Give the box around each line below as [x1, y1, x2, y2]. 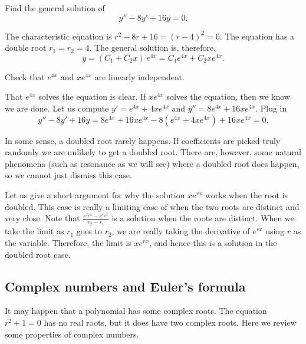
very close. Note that [5, 212, 80, 224]
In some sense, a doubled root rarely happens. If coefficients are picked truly [5, 134, 281, 146]
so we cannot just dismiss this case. [5, 169, 132, 181]
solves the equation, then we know [166, 90, 290, 103]
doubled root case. [5, 248, 71, 260]
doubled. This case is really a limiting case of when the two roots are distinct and [5, 200, 300, 212]
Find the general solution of [5, 2, 105, 14]
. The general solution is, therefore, [89, 41, 216, 54]
